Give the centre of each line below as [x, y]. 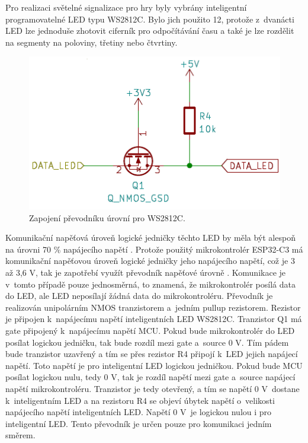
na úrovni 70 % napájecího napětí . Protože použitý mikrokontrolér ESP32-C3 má [154, 249]
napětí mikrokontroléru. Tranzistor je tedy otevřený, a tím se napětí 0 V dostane [153, 389]
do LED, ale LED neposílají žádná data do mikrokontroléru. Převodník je [139, 296]
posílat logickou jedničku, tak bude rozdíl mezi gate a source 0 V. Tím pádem [147, 342]
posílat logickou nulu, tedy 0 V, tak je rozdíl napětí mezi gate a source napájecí [150, 377]
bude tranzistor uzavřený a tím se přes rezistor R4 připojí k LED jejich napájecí [152, 354]
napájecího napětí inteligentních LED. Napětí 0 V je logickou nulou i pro [139, 412]
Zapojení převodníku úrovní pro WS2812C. [107, 217]
